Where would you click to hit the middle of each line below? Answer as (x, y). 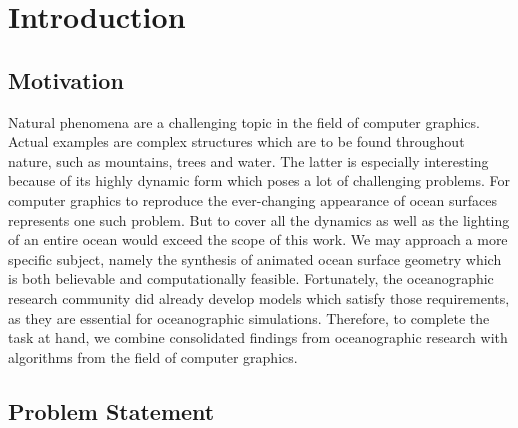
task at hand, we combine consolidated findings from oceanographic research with (258, 337)
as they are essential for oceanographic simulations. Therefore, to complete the (249, 317)
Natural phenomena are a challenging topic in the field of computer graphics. (244, 121)
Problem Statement (111, 410)
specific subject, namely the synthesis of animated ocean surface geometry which (255, 258)
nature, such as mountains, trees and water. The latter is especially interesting (248, 160)
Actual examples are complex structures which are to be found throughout (236, 141)
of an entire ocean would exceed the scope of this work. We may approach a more (258, 239)
